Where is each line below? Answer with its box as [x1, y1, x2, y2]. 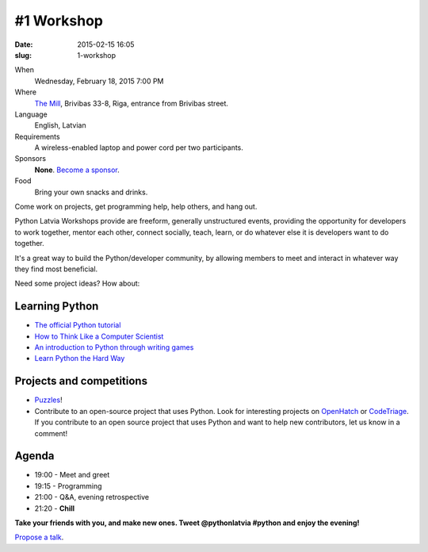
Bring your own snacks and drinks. [34, 187, 148, 197]
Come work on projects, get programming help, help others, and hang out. [14, 202, 258, 212]
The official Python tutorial [34, 320, 121, 330]
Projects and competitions [14, 374, 148, 388]
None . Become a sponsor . [34, 165, 120, 174]
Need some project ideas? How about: [14, 278, 140, 289]
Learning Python [14, 300, 99, 313]
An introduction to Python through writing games [34, 343, 194, 352]
